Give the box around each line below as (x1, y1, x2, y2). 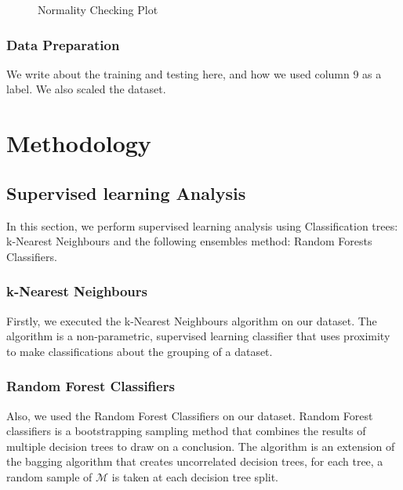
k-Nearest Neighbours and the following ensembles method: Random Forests (6, 233, 372, 249)
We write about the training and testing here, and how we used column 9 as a (6, 65, 382, 82)
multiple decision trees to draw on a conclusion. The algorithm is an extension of (6, 437, 395, 454)
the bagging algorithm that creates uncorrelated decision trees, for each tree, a (6, 453, 383, 470)
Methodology (6, 127, 151, 159)
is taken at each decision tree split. (111, 468, 279, 485)
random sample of (6, 468, 93, 485)
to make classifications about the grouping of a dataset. (6, 343, 273, 359)
